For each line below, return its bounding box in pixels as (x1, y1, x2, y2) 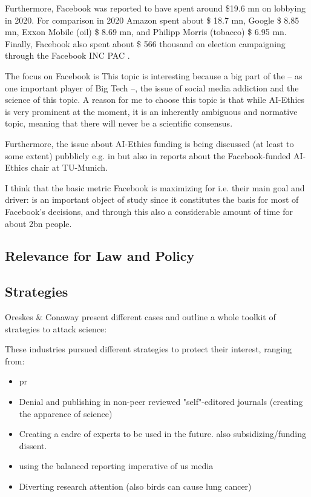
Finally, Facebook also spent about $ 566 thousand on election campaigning (5, 37, 286, 50)
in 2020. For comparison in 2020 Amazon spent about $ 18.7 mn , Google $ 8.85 (5, 13, 300, 26)
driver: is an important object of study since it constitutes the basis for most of (5, 193, 299, 206)
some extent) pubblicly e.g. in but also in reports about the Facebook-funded (5, 149, 291, 162)
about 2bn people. (5, 217, 72, 229)
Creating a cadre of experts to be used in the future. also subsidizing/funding (19, 427, 307, 440)
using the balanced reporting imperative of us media (19, 459, 214, 472)
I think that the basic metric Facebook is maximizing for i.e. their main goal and (5, 181, 305, 194)
